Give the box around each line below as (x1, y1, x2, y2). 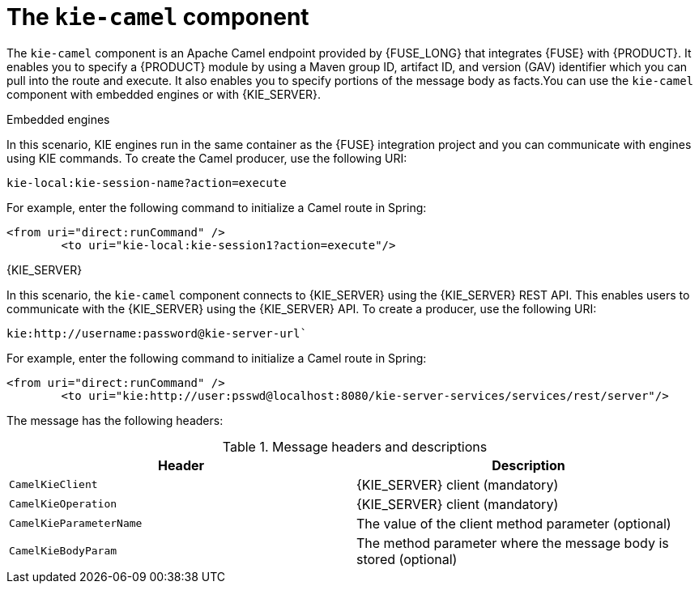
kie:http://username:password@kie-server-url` (6, 326, 307, 340)
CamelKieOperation (9, 498, 117, 511)
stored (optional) (356, 550, 458, 567)
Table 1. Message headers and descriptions (222, 438, 488, 455)
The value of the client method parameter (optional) (356, 515, 671, 532)
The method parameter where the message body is (356, 534, 669, 551)
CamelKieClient (9, 478, 98, 491)
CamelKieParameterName (9, 517, 143, 530)
